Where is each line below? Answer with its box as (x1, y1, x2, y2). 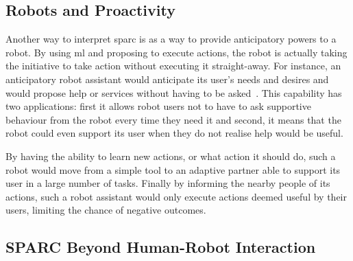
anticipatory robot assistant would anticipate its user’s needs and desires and (5, 71, 329, 86)
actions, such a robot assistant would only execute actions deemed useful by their (5, 189, 347, 203)
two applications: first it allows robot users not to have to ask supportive (5, 99, 311, 113)
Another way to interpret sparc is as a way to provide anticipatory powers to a (5, 32, 337, 46)
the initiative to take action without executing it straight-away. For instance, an (5, 58, 341, 73)
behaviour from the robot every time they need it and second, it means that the (5, 112, 341, 126)
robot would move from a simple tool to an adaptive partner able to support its (5, 162, 341, 177)
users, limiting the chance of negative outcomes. (5, 203, 206, 217)
